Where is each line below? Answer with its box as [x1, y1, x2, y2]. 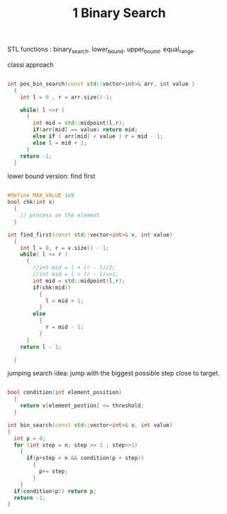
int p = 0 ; [13, 434, 46, 442]
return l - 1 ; [20, 343, 62, 351]
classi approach [7, 60, 55, 69]
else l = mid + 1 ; [33, 139, 87, 146]
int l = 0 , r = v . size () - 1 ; [20, 244, 110, 251]
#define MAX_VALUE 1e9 [7, 192, 74, 199]
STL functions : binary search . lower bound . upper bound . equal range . [7, 45, 196, 55]
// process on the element [20, 212, 100, 219]
